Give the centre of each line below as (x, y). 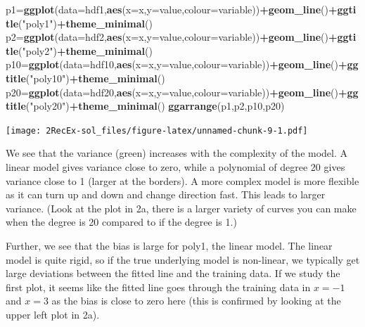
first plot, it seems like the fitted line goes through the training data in (158, 287)
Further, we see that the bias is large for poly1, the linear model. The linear (169, 245)
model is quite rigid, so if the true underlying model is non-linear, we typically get (183, 259)
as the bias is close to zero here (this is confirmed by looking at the (196, 301)
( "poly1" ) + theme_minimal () (85, 23)
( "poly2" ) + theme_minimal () (85, 50)
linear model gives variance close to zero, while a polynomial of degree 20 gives (175, 167)
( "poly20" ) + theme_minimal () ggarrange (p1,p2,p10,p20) (155, 106)
